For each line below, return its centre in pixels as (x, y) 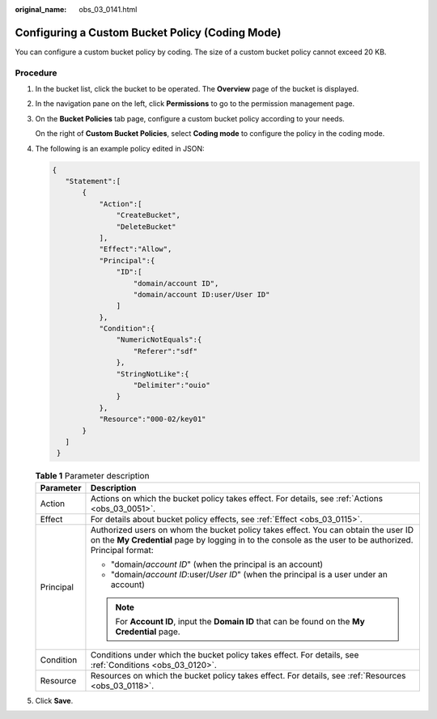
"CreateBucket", (148, 215)
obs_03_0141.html (108, 9)
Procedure (36, 73)
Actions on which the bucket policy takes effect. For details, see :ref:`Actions (237, 498)
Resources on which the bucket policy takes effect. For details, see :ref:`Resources (248, 675)
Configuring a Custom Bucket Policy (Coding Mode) (148, 32)
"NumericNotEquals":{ (159, 340)
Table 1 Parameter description (92, 475)
